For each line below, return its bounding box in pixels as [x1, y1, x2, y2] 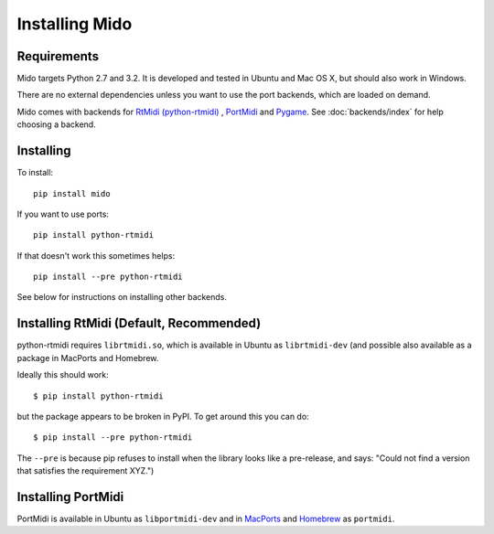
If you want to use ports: [16, 208, 110, 219]
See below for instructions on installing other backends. [16, 292, 228, 303]
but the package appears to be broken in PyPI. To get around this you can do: [16, 411, 310, 422]
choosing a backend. [16, 119, 96, 130]
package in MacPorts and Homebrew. [16, 352, 159, 363]
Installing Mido [16, 14, 133, 34]
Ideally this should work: [16, 369, 109, 380]
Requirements [16, 48, 100, 64]
